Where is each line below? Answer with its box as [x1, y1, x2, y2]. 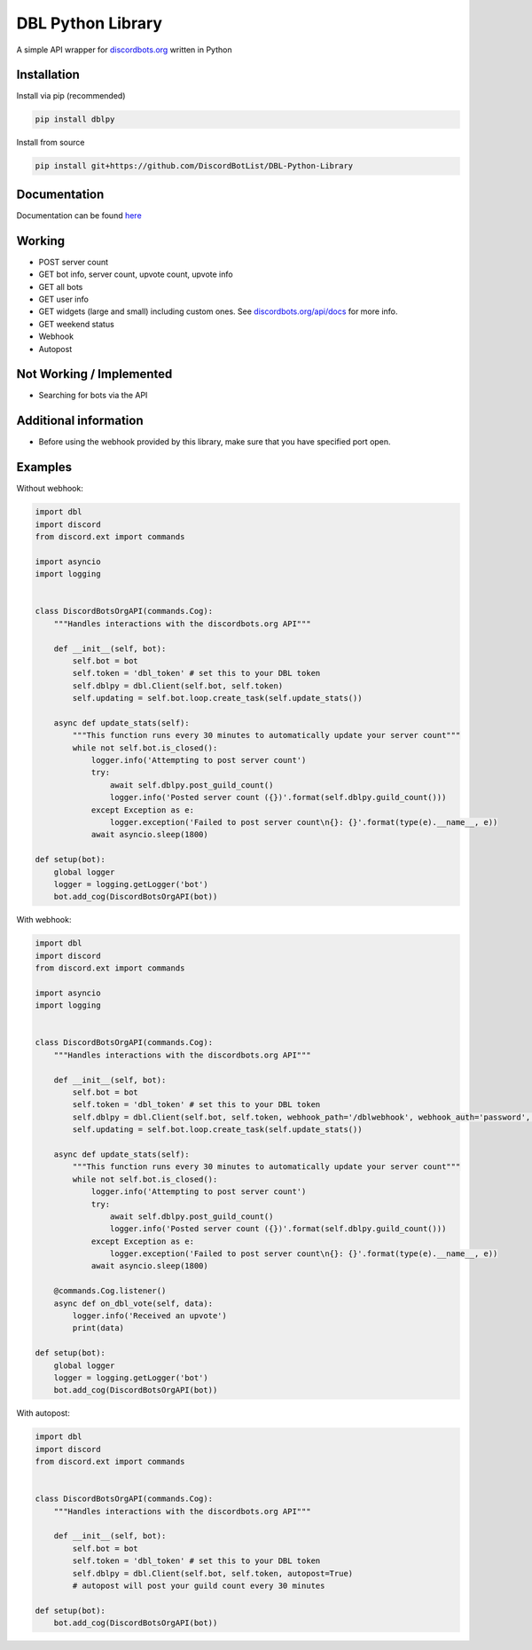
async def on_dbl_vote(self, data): [53, 1298, 213, 1308]
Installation [16, 67, 80, 82]
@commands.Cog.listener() [53, 1286, 167, 1296]
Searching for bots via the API [38, 390, 148, 401]
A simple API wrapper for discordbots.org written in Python [16, 44, 232, 55]
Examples [16, 460, 73, 475]
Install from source [16, 137, 85, 148]
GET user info [38, 294, 89, 304]
